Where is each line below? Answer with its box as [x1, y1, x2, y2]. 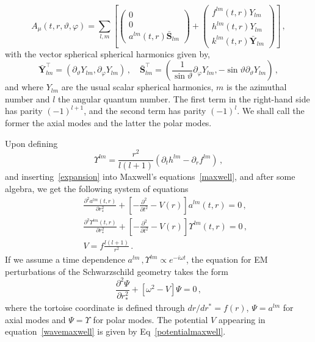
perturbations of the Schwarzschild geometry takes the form [5, 265, 228, 277]
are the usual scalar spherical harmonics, [61, 80, 214, 93]
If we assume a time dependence [5, 253, 125, 266]
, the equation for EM [186, 253, 268, 266]
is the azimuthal [226, 80, 287, 93]
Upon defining [5, 137, 58, 149]
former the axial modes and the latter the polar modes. [5, 116, 212, 129]
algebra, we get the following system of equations [5, 182, 189, 194]
